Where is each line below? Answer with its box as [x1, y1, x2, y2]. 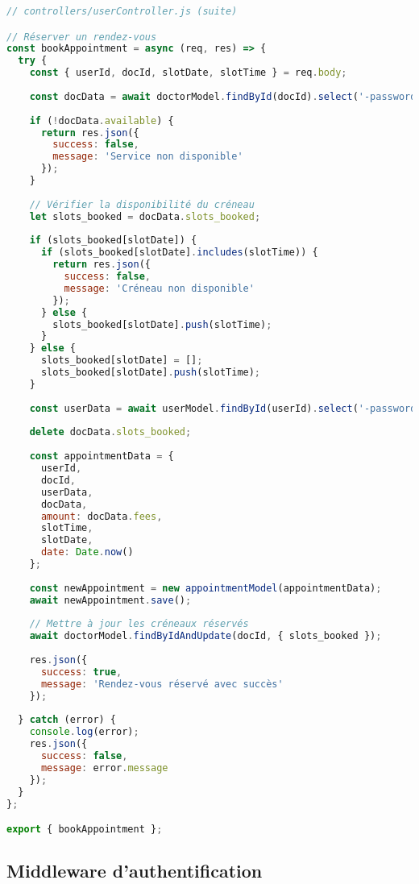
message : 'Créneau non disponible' [64, 282, 255, 294]
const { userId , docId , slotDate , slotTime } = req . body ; [29, 67, 347, 79]
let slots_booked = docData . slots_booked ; [29, 210, 261, 222]
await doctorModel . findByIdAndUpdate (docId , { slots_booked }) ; [29, 630, 382, 642]
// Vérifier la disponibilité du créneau [29, 198, 255, 210]
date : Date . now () [40, 546, 134, 558]
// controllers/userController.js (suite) [6, 6, 238, 17]
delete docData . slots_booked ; [29, 426, 192, 438]
